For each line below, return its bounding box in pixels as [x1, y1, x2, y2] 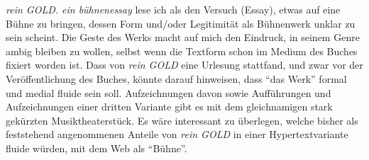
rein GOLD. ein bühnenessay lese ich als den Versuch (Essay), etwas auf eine [6, 2, 341, 16]
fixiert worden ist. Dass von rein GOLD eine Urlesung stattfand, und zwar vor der [6, 57, 363, 72]
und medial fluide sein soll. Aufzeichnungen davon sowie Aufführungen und [6, 85, 331, 100]
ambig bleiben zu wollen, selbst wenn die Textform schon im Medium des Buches [6, 43, 358, 58]
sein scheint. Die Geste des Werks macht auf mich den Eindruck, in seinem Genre [6, 30, 360, 45]
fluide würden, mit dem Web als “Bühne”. [6, 140, 187, 155]
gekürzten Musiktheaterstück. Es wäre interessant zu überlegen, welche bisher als [6, 113, 358, 127]
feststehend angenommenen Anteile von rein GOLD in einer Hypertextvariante [6, 127, 348, 142]
